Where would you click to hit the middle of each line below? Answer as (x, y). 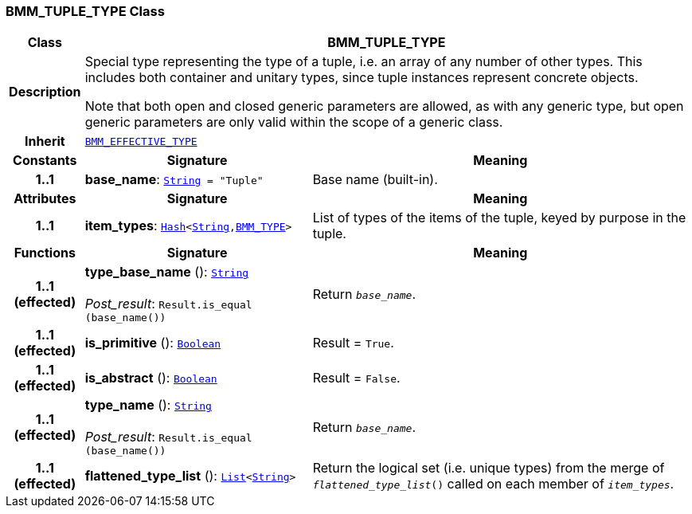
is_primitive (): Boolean (153, 343)
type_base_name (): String (167, 272)
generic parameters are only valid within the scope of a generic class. (294, 122)
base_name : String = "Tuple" (174, 180)
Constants (45, 161)
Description (45, 92)
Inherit (45, 141)
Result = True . (353, 343)
